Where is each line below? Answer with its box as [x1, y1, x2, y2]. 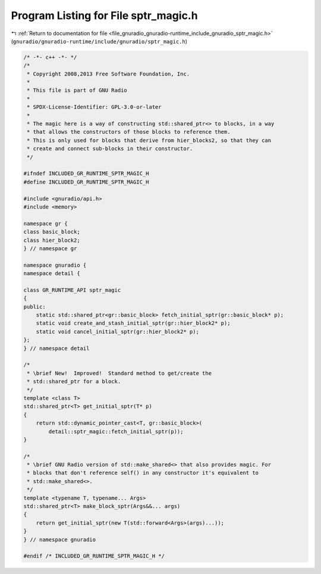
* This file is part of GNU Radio [27, 87, 127, 94]
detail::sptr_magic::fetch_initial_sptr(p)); [48, 428, 184, 435]
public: [23, 303, 46, 310]
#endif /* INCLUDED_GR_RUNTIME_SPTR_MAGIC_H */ [23, 553, 165, 560]
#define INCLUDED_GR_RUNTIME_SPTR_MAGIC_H [23, 178, 149, 185]
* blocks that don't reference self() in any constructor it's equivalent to [27, 469, 259, 477]
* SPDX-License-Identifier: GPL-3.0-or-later [27, 104, 162, 111]
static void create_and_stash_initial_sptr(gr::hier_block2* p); [36, 320, 231, 327]
